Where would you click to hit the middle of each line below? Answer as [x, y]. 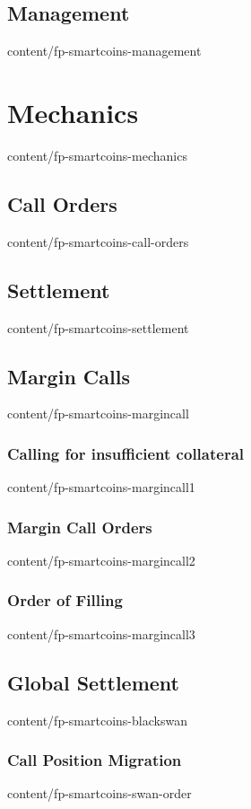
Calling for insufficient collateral [126, 453]
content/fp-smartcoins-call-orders [98, 241]
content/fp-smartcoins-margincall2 [101, 560]
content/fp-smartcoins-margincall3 [101, 633]
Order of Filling [65, 600]
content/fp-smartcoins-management [104, 51]
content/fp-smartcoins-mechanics [97, 155]
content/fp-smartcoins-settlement [98, 327]
